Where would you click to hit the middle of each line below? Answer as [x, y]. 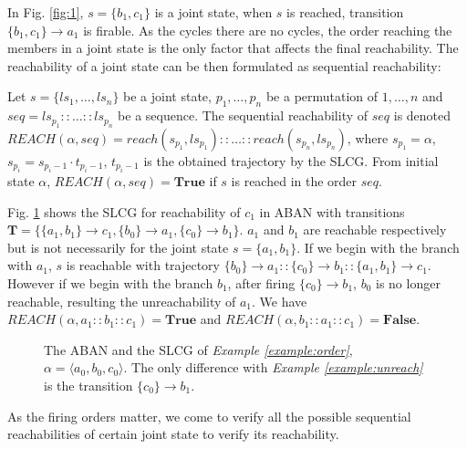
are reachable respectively [375, 230]
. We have [280, 301]
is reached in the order [294, 180]
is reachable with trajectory [143, 265]
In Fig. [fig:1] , [46, 12]
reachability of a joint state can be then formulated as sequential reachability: [224, 65]
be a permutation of [322, 96]
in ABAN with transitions [332, 211]
